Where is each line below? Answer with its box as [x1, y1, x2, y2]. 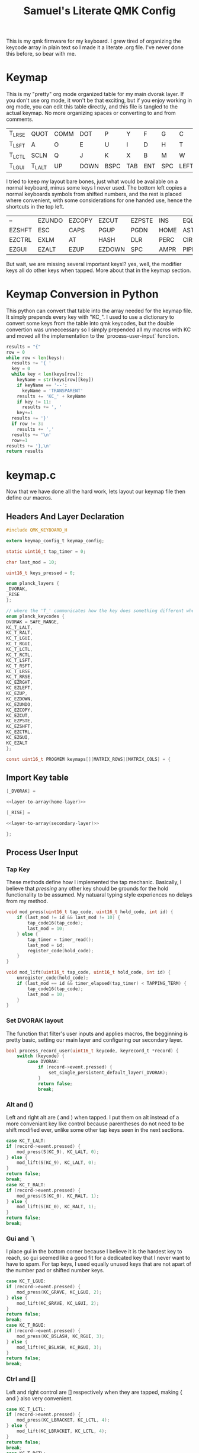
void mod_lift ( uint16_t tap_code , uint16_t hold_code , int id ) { [6, 969, 171, 975]
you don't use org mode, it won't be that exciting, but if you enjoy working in [6, 97, 192, 104]
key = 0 [11, 366, 31, 372]
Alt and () [6, 1100, 34, 1109]
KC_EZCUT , [6, 712, 31, 718]
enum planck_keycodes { [6, 613, 65, 619]
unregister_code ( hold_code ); [17, 975, 89, 981]
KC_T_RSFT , [6, 663, 33, 669]
